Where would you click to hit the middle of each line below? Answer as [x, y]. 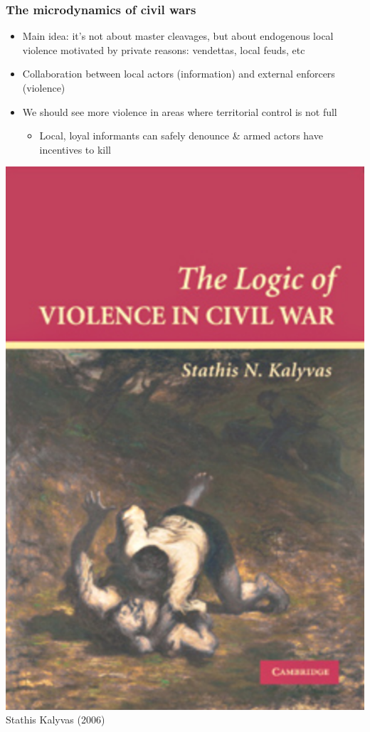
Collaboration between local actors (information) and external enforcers [179, 74]
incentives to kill [75, 149]
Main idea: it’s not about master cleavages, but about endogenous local [178, 36]
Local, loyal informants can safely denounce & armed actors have [181, 136]
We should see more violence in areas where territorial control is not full [180, 111]
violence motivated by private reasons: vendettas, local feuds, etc [164, 49]
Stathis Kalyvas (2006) [55, 720]
